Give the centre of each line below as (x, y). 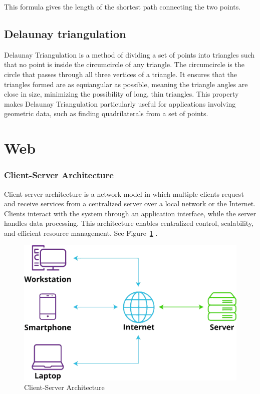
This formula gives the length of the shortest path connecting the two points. (122, 7)
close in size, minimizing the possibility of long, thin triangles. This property (121, 94)
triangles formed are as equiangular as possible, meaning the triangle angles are (126, 84)
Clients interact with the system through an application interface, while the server (130, 213)
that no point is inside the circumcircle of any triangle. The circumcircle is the (124, 64)
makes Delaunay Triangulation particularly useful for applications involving (120, 103)
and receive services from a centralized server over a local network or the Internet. (130, 204)
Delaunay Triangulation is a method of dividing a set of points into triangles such (129, 54)
